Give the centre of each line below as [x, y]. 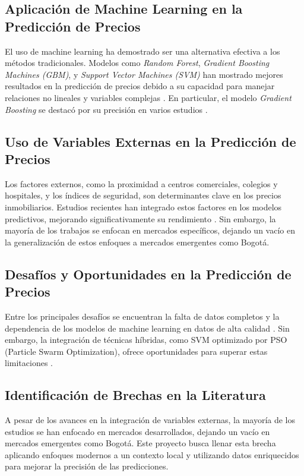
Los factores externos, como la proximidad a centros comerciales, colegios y [141, 183]
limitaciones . [29, 363]
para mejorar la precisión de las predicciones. [87, 466]
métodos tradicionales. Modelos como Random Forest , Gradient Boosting [137, 63]
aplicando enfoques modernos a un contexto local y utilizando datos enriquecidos [152, 454]
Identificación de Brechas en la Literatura [135, 395]
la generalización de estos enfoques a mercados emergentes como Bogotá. [137, 242]
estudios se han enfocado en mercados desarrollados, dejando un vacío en [137, 431]
